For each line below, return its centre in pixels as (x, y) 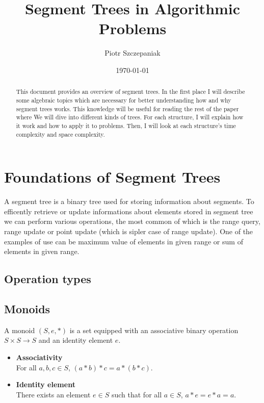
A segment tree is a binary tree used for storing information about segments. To (129, 201)
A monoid (20, 330)
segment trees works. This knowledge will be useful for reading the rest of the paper (127, 108)
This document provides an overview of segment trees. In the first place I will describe (130, 92)
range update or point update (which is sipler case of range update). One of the (129, 231)
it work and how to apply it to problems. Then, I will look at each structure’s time (126, 125)
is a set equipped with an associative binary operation (154, 330)
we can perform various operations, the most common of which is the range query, (132, 221)
